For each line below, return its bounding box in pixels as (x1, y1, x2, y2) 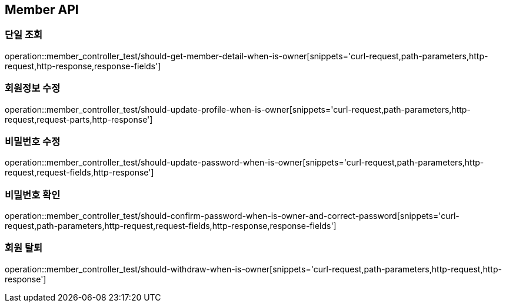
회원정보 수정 (5, 82, 61, 95)
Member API (5, 2, 79, 17)
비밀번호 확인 (5, 188, 61, 201)
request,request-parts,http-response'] (5, 114, 153, 124)
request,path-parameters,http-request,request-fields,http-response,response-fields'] (5, 221, 337, 231)
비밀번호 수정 (5, 135, 61, 147)
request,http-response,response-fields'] (5, 60, 161, 71)
